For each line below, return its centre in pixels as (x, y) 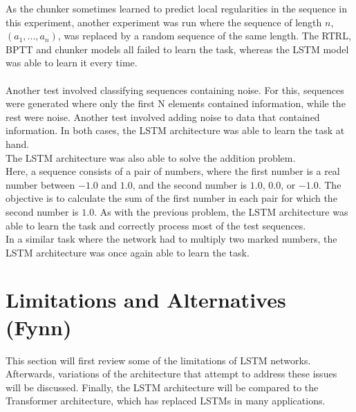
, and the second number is (190, 184)
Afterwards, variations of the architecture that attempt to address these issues (171, 374)
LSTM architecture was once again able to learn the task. (128, 252)
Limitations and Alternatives (146, 300)
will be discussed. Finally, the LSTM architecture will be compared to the (162, 387)
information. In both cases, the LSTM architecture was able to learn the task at (175, 130)
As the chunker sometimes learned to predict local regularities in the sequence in (177, 8)
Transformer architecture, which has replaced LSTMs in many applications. (166, 401)
